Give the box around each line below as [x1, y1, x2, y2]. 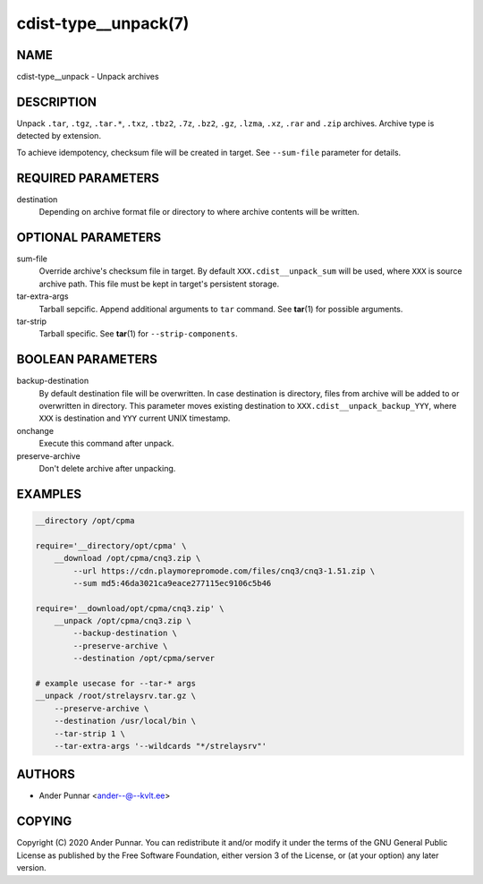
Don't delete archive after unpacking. [38, 463, 176, 473]
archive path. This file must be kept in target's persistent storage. [38, 278, 280, 289]
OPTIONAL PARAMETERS [16, 229, 162, 245]
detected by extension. [16, 131, 102, 141]
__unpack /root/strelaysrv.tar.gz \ [35, 691, 197, 701]
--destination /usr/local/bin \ [54, 716, 197, 727]
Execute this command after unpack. [38, 438, 174, 449]
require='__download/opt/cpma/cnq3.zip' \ [35, 603, 225, 613]
